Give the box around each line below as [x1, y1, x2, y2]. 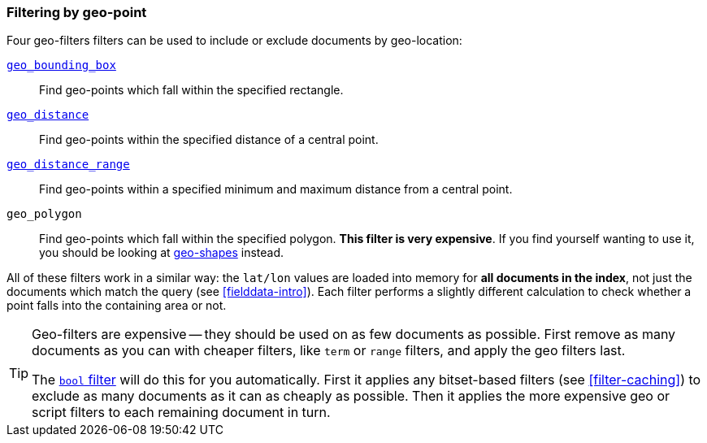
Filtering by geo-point [7, 4, 147, 20]
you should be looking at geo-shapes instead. [39, 245, 284, 260]
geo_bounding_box [7, 59, 116, 72]
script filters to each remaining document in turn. [32, 404, 331, 421]
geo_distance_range [7, 158, 130, 172]
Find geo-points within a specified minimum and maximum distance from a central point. [39, 182, 513, 197]
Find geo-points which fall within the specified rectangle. [39, 83, 344, 98]
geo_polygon [7, 207, 82, 221]
